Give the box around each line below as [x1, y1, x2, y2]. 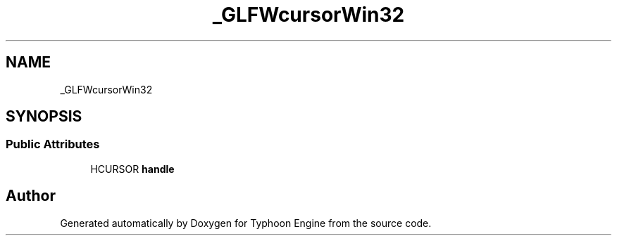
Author [6, 187, 56, 205]
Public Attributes [6, 137, 100, 152]
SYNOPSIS [6, 108, 82, 126]
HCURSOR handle [90, 162, 175, 175]
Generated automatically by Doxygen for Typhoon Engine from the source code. [60, 216, 432, 229]
